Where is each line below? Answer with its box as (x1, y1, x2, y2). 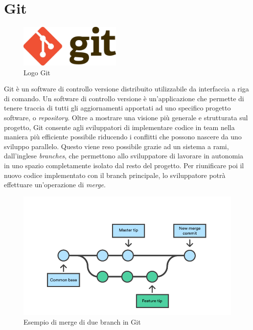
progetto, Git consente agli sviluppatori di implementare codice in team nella (4, 122, 235, 132)
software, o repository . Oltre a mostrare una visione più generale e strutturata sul (4, 112, 248, 122)
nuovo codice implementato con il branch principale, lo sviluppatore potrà (4, 170, 226, 180)
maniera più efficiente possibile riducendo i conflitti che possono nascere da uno (4, 132, 242, 142)
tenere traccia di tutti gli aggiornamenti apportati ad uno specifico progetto (4, 103, 231, 113)
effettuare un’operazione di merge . (4, 179, 106, 190)
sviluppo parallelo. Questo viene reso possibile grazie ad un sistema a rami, (4, 141, 229, 151)
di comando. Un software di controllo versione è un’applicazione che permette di (4, 93, 244, 103)
